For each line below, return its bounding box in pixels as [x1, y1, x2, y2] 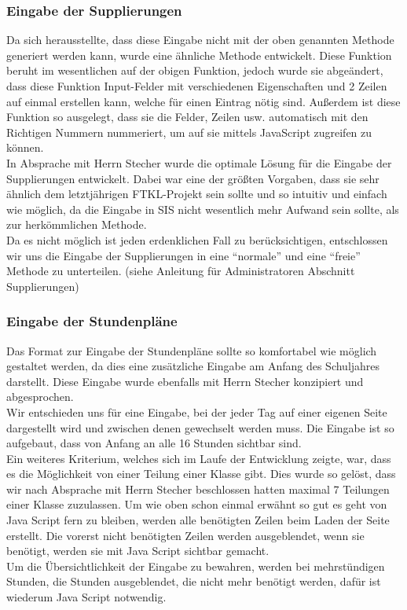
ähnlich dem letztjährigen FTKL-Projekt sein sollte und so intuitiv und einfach [6, 186, 387, 202]
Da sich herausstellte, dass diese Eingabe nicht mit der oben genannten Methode [6, 31, 394, 48]
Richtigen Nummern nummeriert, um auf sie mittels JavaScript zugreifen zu [6, 123, 372, 140]
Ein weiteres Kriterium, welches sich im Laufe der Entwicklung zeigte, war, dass [6, 450, 391, 466]
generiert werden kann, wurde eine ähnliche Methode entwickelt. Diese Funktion [6, 46, 392, 63]
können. [6, 139, 44, 156]
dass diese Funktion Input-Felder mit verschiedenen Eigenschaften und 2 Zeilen [6, 78, 387, 94]
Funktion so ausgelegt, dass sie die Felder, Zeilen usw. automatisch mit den [6, 108, 368, 125]
